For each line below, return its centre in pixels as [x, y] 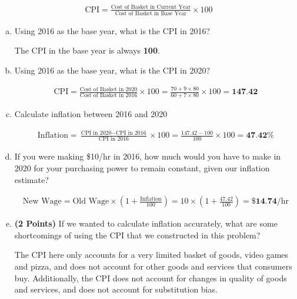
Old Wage [91, 202]
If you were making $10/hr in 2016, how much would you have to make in [148, 156]
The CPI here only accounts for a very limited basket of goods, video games [151, 255]
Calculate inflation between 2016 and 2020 [91, 114]
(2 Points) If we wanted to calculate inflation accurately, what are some [146, 223]
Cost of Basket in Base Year [151, 13]
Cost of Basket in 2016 [109, 96]
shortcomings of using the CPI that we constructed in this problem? [137, 235]
